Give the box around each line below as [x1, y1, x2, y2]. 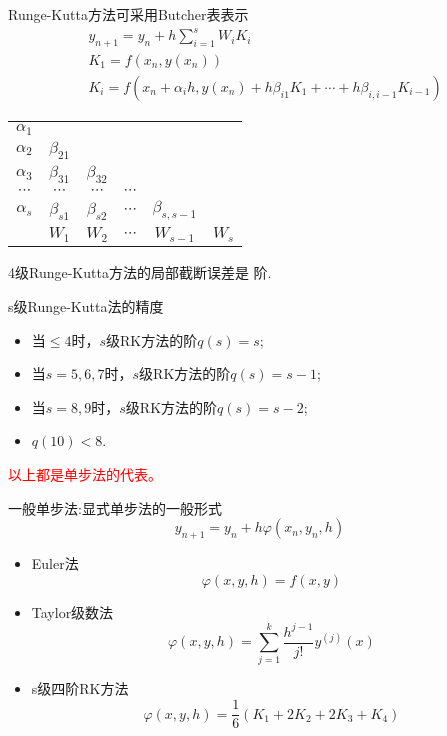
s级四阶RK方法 [31, 678, 129, 699]
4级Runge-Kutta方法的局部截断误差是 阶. [8, 262, 272, 283]
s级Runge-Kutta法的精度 [8, 296, 164, 317]
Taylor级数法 [31, 601, 114, 622]
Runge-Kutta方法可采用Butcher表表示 [8, 4, 249, 24]
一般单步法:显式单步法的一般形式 [8, 497, 222, 518]
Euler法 [31, 552, 79, 573]
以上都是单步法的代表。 [8, 463, 162, 484]
